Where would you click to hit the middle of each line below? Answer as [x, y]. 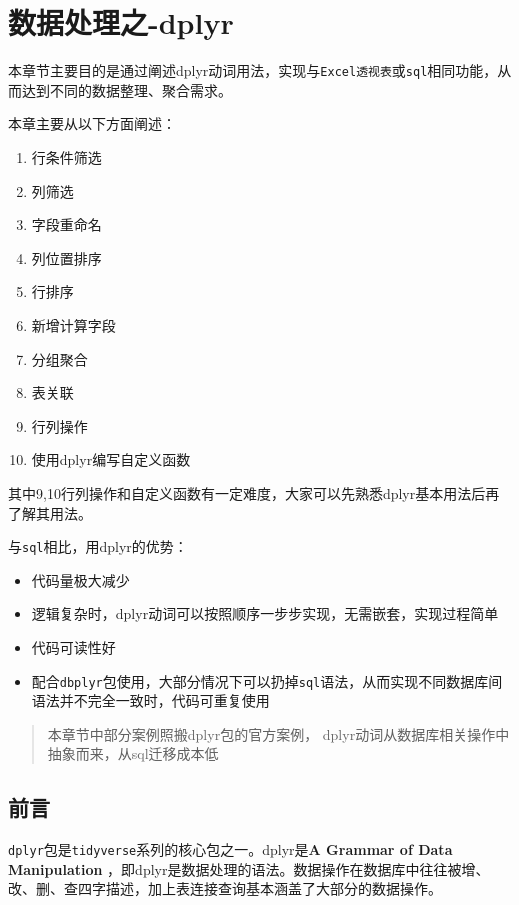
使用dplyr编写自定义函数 [111, 459]
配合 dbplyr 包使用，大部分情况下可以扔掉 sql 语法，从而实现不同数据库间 [267, 680]
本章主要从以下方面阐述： [92, 123]
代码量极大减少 [80, 579]
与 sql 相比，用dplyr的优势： [98, 546]
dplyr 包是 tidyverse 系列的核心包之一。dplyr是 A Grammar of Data [230, 849]
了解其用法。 [50, 512]
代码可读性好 [73, 646]
